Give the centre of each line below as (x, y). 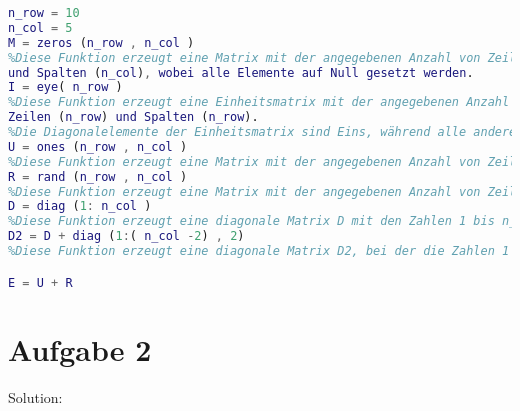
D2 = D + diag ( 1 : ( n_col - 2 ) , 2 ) (126, 236)
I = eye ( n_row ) (65, 87)
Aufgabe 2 (80, 348)
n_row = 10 (44, 13)
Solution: (35, 396)
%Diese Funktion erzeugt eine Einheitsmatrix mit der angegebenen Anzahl (259, 102)
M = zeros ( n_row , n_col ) (101, 42)
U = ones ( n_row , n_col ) (98, 146)
